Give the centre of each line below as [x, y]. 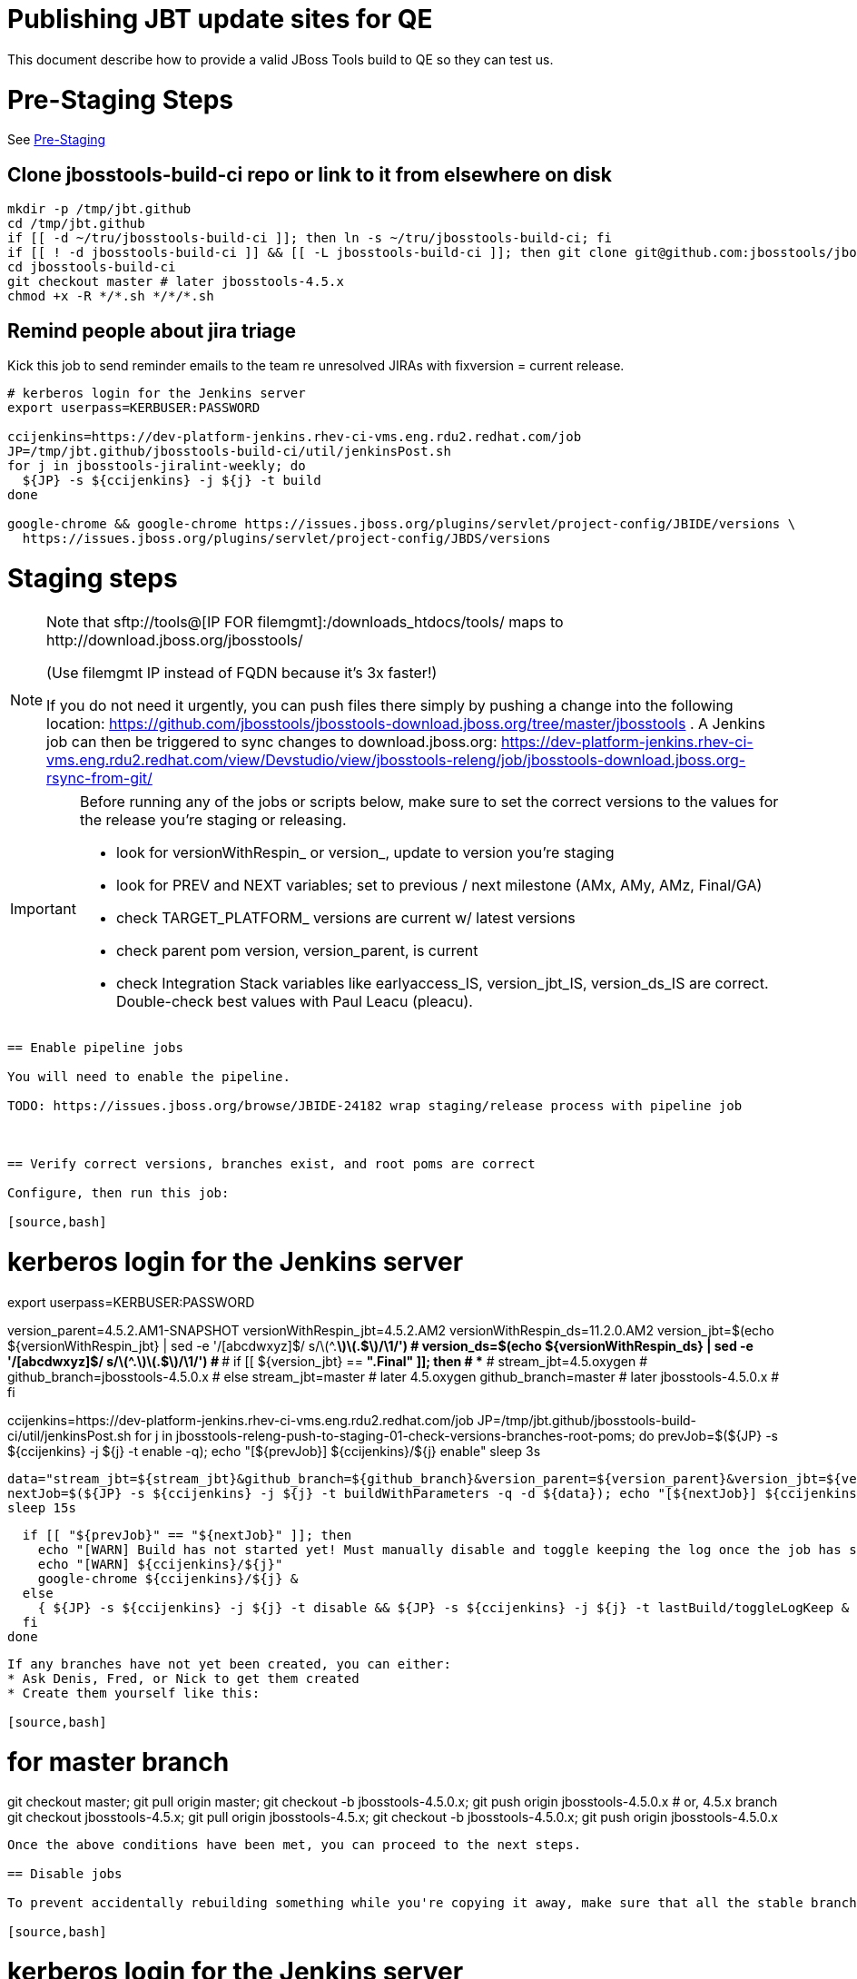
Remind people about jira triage [152, 330]
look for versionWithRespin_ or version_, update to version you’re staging [365, 853]
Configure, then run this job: [118, 1193]
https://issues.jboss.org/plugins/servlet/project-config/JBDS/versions [286, 538]
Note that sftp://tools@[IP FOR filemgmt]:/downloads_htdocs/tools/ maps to [305, 622]
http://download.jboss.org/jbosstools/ [175, 640]
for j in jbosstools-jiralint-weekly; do [157, 465]
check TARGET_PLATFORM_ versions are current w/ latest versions [345, 918]
